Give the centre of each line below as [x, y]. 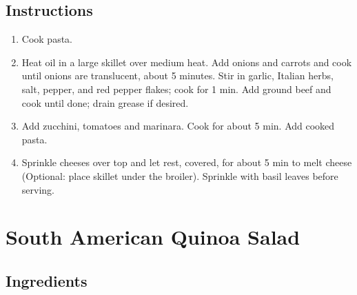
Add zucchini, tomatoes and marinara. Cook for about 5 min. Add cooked [178, 126]
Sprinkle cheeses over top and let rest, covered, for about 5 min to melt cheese [187, 162]
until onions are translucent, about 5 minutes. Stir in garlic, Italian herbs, [177, 75]
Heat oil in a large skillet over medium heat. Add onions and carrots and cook [187, 62]
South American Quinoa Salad [153, 237]
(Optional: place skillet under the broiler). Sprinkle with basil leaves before [180, 175]
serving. [38, 189]
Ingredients [47, 280]
